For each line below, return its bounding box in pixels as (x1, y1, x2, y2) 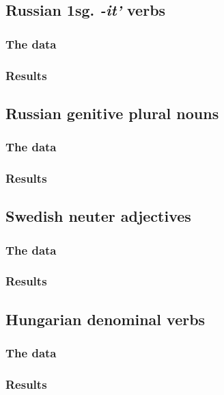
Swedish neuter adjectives (5, 205, 191, 227)
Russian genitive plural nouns (5, 102, 219, 123)
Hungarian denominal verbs (5, 308, 206, 329)
